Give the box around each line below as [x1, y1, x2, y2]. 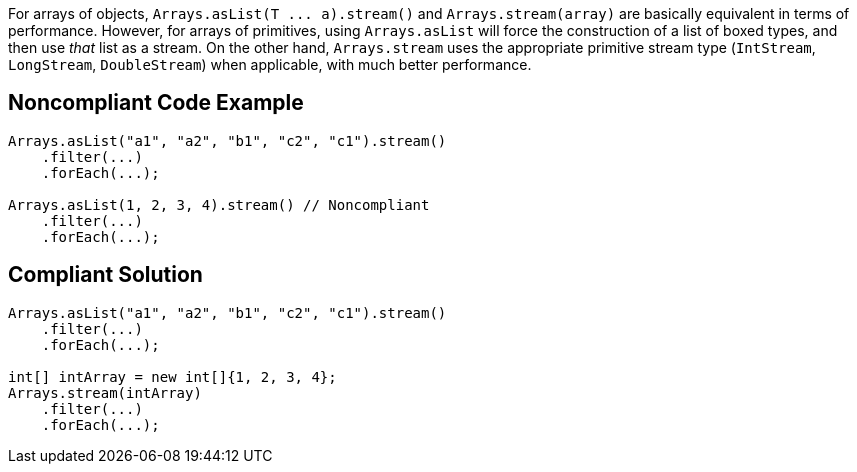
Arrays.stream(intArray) [8, 384, 202, 401]
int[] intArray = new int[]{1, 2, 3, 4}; [8, 368, 337, 385]
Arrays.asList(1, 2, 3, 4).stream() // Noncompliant [8, 196, 430, 213]
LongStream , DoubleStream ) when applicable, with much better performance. [8, 56, 532, 73]
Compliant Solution [8, 262, 203, 288]
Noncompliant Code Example [8, 90, 304, 116]
